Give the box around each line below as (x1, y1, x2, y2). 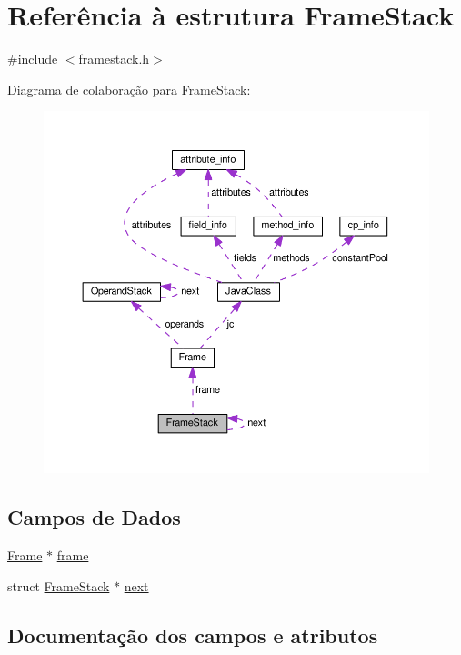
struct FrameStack (7, 576, 110, 595)
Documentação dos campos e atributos (7, 620, 378, 649)
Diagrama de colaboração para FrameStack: (7, 79, 251, 98)
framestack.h (78, 49, 150, 68)
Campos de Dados (7, 503, 181, 531)
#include (7, 49, 58, 68)
